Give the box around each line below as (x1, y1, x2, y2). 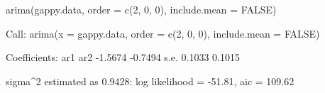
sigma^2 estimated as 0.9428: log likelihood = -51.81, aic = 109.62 (6, 73, 294, 88)
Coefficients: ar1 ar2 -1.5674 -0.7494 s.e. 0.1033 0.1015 (6, 50, 240, 65)
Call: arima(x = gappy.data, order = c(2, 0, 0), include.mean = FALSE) (6, 26, 320, 40)
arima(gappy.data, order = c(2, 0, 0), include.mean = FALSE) (6, 2, 277, 16)
